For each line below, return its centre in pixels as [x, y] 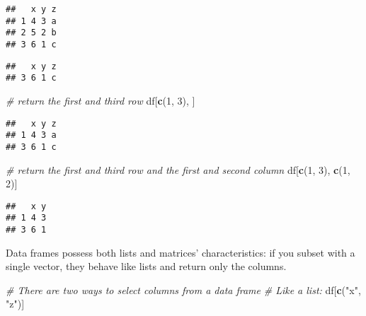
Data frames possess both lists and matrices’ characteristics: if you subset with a [181, 252]
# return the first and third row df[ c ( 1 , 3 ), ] [101, 100]
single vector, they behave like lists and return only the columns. [146, 266]
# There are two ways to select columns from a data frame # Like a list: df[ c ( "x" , [183, 289]
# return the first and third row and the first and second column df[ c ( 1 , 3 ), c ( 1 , [178, 169]
